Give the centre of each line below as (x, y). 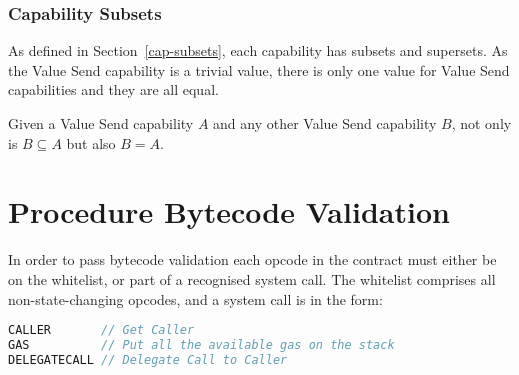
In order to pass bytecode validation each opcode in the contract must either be (252, 259)
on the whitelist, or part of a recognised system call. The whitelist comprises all (252, 278)
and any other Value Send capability (325, 123)
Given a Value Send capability (101, 123)
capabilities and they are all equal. (113, 89)
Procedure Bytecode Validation (229, 211)
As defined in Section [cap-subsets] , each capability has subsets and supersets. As (258, 50)
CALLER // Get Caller (101, 330)
